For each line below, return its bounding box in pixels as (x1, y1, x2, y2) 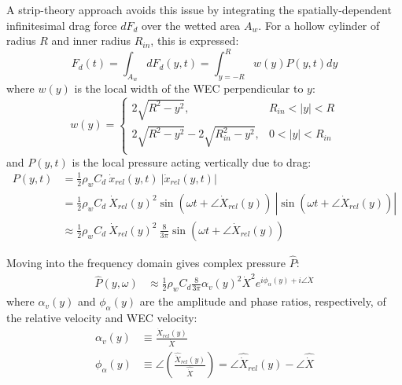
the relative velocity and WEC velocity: (6, 309, 197, 325)
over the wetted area (142, 16, 241, 33)
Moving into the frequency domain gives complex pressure (6, 254, 286, 270)
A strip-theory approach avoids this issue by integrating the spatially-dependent (6, 2, 392, 17)
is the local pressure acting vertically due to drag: (72, 153, 312, 170)
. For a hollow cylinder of (258, 16, 380, 33)
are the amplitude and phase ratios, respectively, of (139, 293, 386, 310)
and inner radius (51, 32, 131, 49)
